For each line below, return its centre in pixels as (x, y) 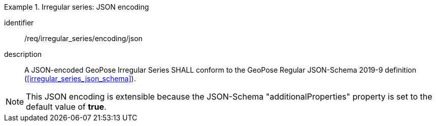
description (23, 54)
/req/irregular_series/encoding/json (83, 38)
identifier (19, 23)
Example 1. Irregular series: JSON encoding (77, 7)
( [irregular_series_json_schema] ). (80, 78)
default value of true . (66, 107)
